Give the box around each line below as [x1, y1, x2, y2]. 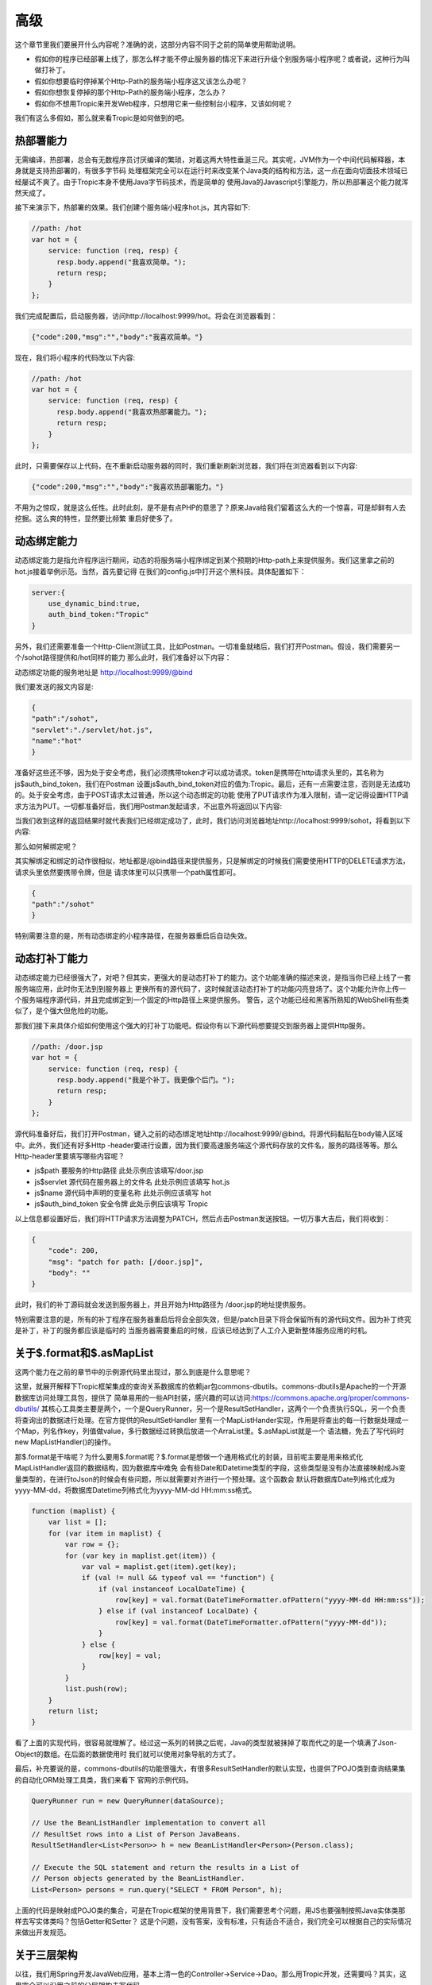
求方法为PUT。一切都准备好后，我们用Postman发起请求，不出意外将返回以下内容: [14, 801, 283, 811]
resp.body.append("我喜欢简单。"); [56, 257, 187, 266]
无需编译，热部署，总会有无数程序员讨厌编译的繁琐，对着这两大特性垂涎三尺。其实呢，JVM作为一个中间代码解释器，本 [14, 155, 406, 164]
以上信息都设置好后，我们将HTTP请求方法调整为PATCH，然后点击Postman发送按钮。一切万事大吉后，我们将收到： [14, 1213, 391, 1223]
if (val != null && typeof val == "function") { [81, 1573, 275, 1582]
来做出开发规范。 [14, 1928, 71, 1937]
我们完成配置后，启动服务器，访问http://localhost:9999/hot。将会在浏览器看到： [14, 310, 278, 321]
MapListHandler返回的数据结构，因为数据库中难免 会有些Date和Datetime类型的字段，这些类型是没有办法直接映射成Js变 [14, 1463, 407, 1473]
